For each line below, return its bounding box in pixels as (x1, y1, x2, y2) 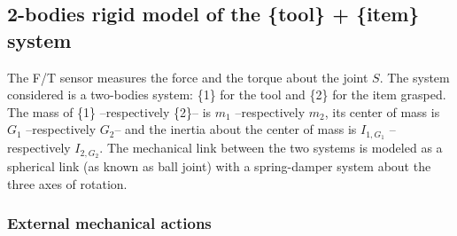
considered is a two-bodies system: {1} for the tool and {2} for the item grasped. (7, 85, 446, 104)
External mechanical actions (7, 212, 212, 234)
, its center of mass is (324, 102, 440, 121)
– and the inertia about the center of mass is (114, 120, 357, 138)
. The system (379, 67, 450, 86)
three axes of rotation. (7, 174, 128, 193)
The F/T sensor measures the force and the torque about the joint (7, 67, 368, 86)
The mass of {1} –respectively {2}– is (7, 102, 212, 121)
